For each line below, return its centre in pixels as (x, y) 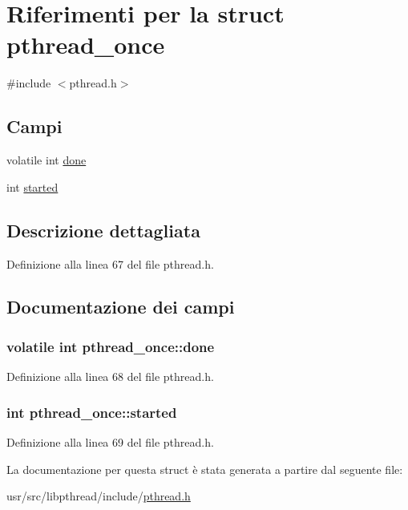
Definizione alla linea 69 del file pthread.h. (110, 441)
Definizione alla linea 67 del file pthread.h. (110, 263)
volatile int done (46, 160)
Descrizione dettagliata (103, 230)
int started (32, 186)
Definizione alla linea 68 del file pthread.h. (110, 376)
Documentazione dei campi (121, 307)
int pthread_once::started (92, 412)
